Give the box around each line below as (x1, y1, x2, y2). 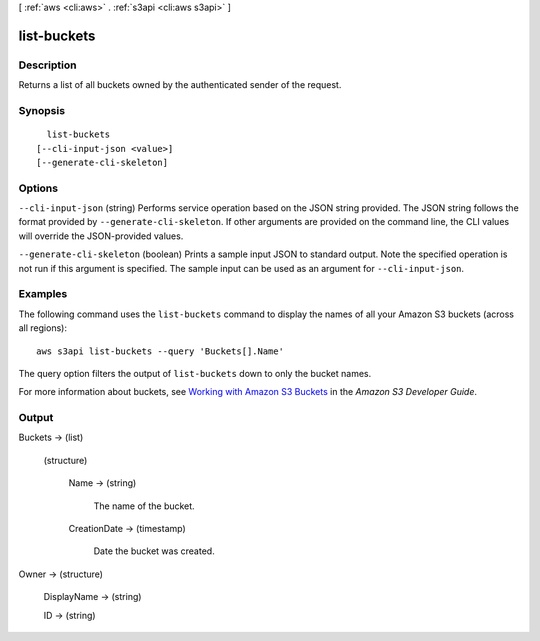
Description (18, 58, 77, 72)
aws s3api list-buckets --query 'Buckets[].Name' (36, 345, 285, 357)
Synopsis (18, 103, 65, 117)
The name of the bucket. (93, 500, 195, 512)
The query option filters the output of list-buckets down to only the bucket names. (18, 367, 372, 379)
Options (18, 181, 59, 195)
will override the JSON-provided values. (18, 230, 184, 242)
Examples (18, 287, 68, 301)
